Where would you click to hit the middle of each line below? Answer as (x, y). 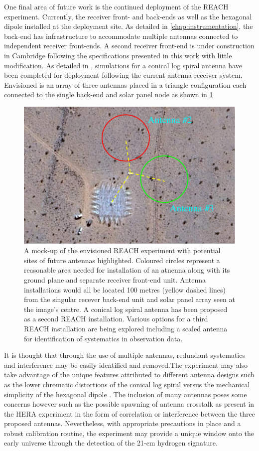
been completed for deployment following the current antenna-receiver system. (123, 75)
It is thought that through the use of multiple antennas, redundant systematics (125, 355)
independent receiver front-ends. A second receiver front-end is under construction (129, 46)
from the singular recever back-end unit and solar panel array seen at (130, 299)
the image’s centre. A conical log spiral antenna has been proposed (126, 309)
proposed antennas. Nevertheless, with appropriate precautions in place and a (123, 423)
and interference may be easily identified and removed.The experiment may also (126, 365)
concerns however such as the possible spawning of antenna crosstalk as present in (129, 404)
